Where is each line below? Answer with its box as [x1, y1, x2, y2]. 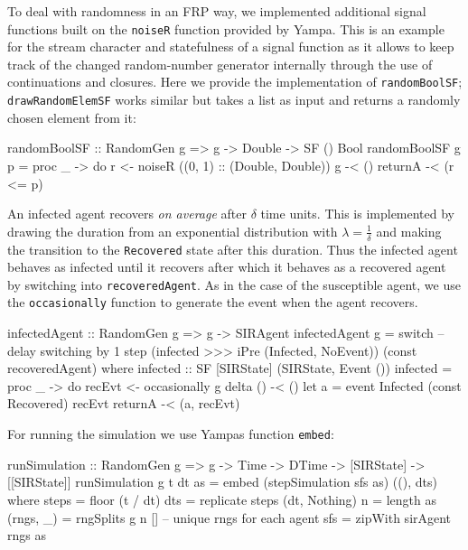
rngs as [7, 526, 46, 545]
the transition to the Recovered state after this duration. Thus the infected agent [7, 239, 458, 258]
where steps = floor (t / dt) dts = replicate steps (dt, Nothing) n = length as [7, 489, 437, 508]
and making [376, 221, 442, 240]
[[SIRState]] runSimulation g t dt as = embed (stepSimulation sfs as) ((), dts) [7, 472, 437, 491]
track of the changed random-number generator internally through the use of [7, 54, 433, 73]
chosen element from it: [7, 107, 136, 126]
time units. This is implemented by [260, 204, 455, 223]
